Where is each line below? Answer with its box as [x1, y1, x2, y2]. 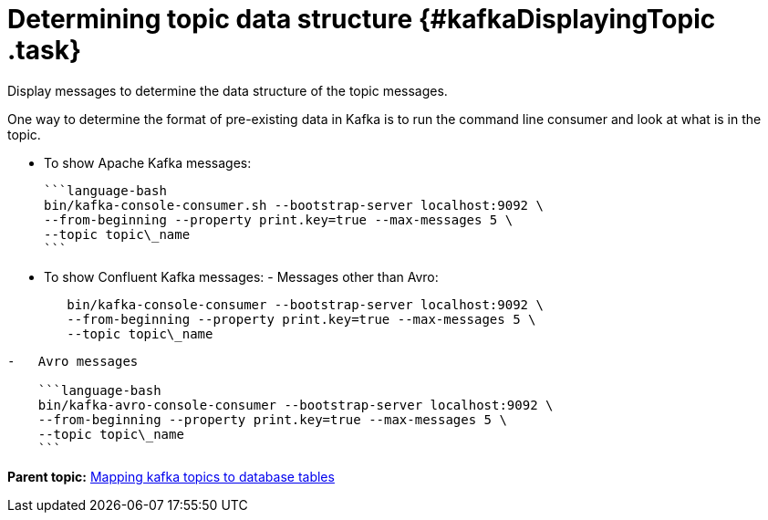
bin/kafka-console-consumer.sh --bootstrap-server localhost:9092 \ [44, 197, 544, 213]
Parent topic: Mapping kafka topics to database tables [7, 468, 335, 484]
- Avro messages [7, 353, 139, 369]
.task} [7, 35, 82, 66]
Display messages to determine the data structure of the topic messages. [7, 82, 448, 99]
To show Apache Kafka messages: [44, 154, 252, 171]
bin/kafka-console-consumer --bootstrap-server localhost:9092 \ [67, 296, 544, 312]
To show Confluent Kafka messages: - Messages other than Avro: [44, 268, 439, 285]
